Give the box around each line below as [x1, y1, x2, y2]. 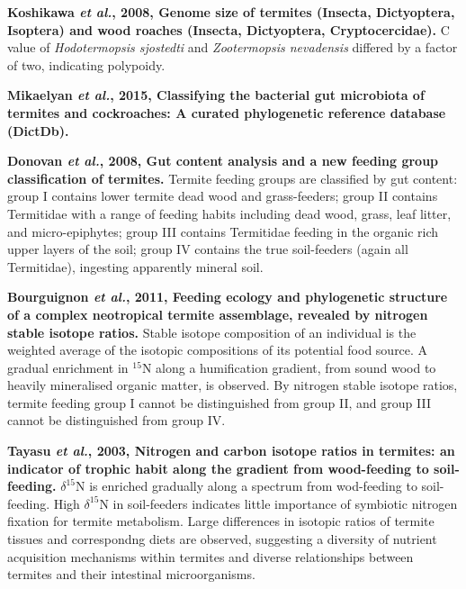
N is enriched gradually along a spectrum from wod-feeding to [76, 476, 417, 495]
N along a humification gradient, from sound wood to [141, 358, 436, 376]
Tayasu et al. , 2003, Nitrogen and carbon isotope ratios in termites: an [7, 441, 455, 460]
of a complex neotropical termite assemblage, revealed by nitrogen [7, 304, 428, 323]
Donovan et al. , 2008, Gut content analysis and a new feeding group [7, 151, 439, 170]
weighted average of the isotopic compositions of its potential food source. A [7, 340, 428, 359]
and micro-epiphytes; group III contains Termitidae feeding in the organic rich [7, 222, 439, 240]
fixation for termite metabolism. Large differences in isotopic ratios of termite [7, 512, 435, 530]
